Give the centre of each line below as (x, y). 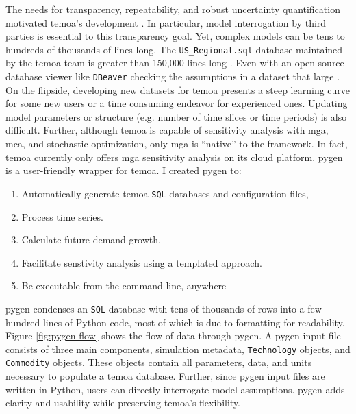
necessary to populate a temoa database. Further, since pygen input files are (165, 376)
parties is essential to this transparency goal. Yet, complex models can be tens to (175, 36)
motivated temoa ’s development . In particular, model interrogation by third (166, 22)
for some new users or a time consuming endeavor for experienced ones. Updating (177, 103)
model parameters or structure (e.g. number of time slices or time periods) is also (176, 116)
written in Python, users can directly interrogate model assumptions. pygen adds (175, 389)
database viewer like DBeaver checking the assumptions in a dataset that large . (173, 76)
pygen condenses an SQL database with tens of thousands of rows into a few (164, 308)
